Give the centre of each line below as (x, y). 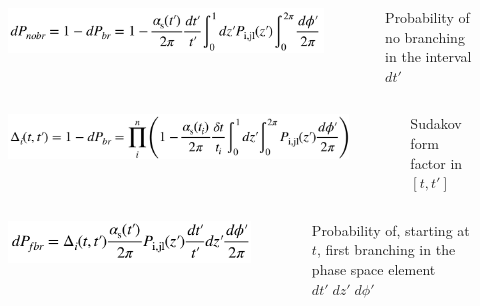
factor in (436, 162)
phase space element (373, 268)
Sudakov (436, 123)
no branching (425, 36)
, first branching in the (386, 249)
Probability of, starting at (390, 229)
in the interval (428, 56)
